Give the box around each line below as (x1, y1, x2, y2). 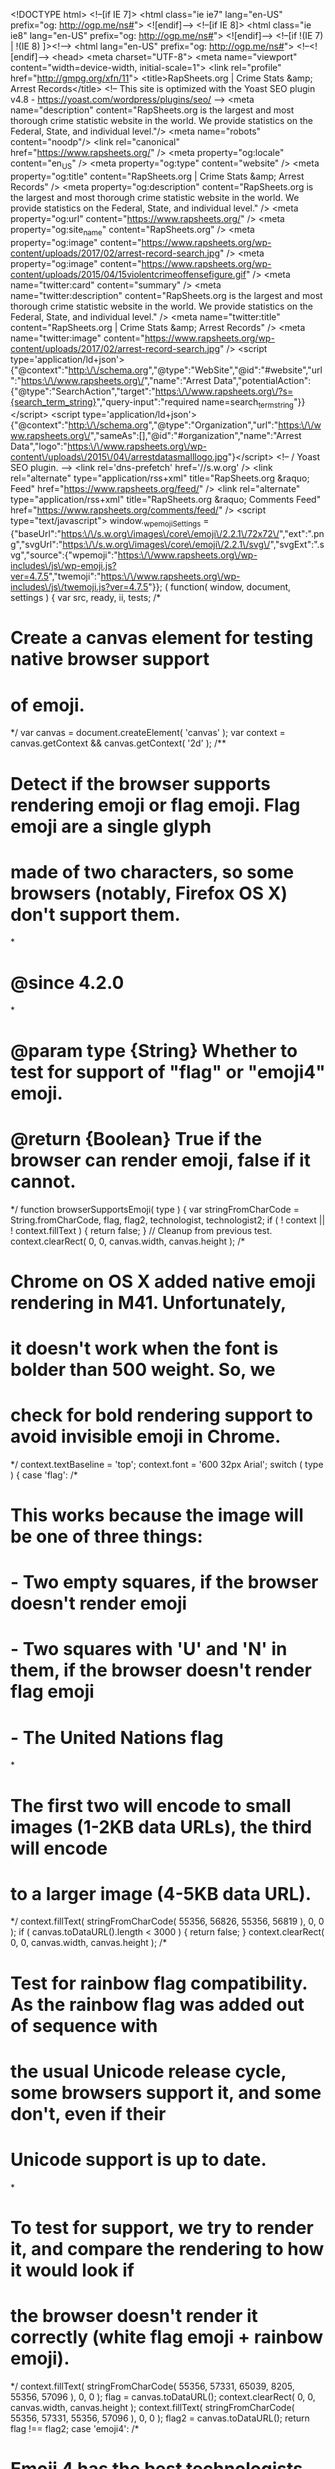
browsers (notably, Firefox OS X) (10, 882, 288, 904)
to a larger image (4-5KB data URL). (10, 1882, 312, 1905)
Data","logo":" (10, 440, 68, 453)
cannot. (10, 1170, 77, 1193)
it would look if (10, 2259, 135, 2281)
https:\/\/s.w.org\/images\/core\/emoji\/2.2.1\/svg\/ (62, 539, 271, 551)
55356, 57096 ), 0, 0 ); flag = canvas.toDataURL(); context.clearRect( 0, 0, (10, 2390, 316, 2403)
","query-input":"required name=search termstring (96, 395, 295, 410)
